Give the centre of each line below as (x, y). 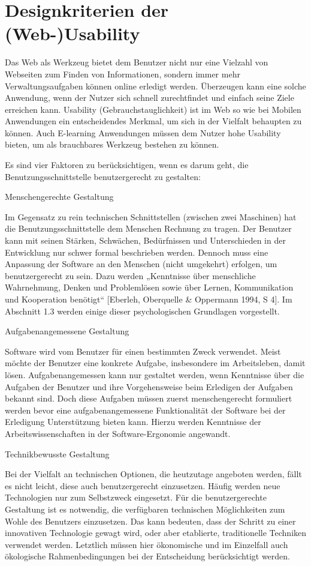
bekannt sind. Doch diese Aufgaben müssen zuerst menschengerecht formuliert (149, 398)
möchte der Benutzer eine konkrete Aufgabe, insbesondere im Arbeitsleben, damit (155, 363)
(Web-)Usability (73, 33)
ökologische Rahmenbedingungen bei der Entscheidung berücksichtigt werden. (147, 556)
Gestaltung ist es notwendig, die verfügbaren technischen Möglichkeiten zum (145, 509)
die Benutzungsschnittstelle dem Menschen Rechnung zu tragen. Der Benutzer (148, 228)
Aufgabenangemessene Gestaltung (67, 331)
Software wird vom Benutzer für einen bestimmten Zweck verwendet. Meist (143, 351)
